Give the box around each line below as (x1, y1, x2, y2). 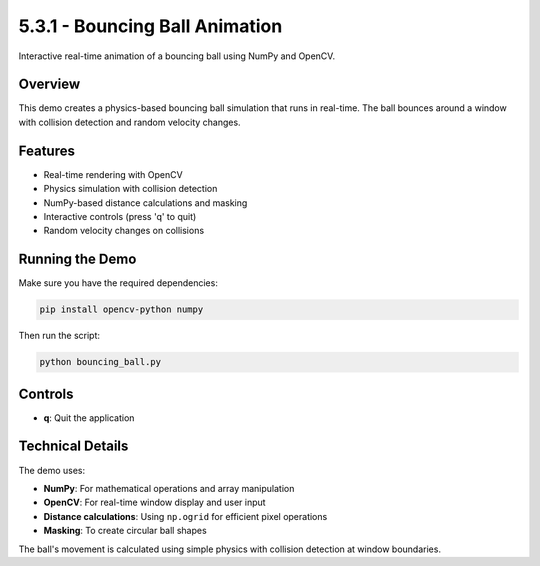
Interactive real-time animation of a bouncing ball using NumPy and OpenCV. (18, 50, 335, 62)
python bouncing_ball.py (39, 356, 162, 368)
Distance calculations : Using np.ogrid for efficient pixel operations (43, 510, 328, 522)
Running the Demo (18, 251, 137, 268)
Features (18, 142, 75, 159)
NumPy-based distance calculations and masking (43, 196, 248, 209)
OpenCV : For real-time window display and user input (43, 496, 266, 509)
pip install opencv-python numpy (39, 304, 204, 315)
